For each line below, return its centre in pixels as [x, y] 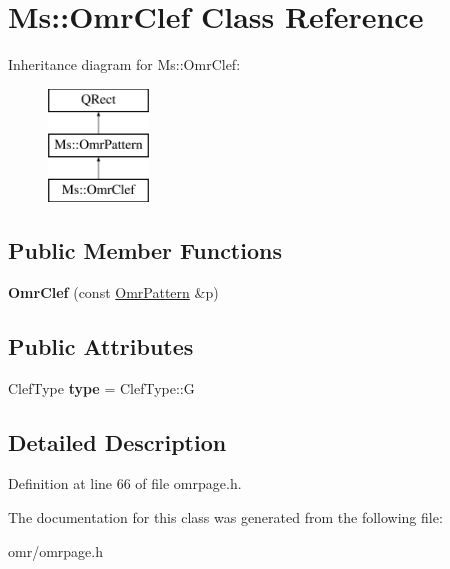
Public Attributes [101, 345]
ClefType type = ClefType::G [101, 387]
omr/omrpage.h [55, 550]
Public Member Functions [145, 250]
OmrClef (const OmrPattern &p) [113, 291]
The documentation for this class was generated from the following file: [225, 517]
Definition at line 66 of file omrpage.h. [125, 483]
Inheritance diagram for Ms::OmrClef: [124, 64]
